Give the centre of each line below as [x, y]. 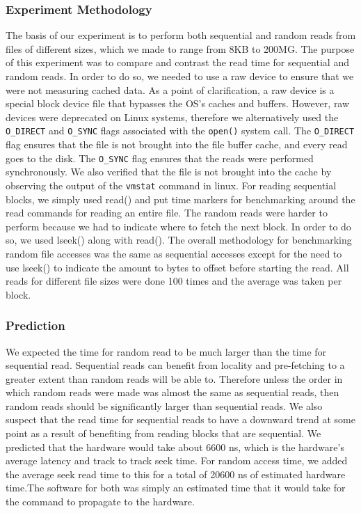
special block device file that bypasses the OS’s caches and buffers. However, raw [178, 103]
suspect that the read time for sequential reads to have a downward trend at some [180, 419]
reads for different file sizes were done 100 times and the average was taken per [174, 281]
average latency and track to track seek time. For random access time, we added [177, 460]
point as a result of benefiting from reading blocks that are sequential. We [163, 433]
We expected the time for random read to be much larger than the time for [166, 351]
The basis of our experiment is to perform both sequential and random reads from [181, 35]
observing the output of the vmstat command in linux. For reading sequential [171, 185]
